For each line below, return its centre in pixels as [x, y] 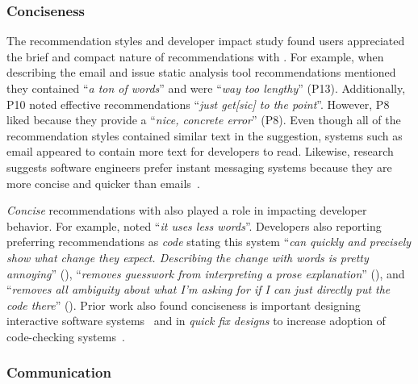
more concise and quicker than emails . [103, 183]
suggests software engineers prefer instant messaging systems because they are [199, 167]
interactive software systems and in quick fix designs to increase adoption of [196, 321]
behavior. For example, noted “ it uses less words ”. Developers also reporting [194, 225]
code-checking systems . [66, 336]
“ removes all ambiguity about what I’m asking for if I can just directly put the [199, 289]
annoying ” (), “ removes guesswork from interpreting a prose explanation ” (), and [206, 273]
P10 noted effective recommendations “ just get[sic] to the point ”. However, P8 [198, 104]
